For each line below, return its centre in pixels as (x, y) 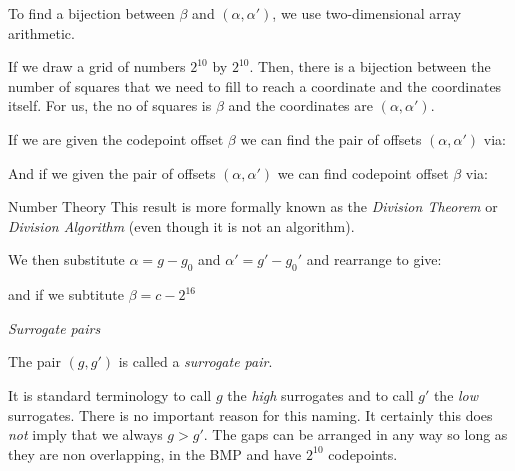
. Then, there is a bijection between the (370, 66)
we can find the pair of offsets (331, 138)
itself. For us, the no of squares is (110, 105)
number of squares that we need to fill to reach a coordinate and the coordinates (255, 85)
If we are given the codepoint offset (116, 138)
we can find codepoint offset (363, 172)
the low (456, 394)
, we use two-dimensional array (367, 13)
